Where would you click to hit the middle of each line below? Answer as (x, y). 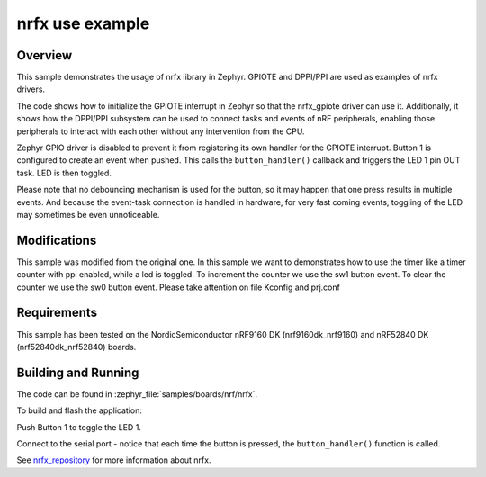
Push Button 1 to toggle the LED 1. (79, 427)
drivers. (31, 89)
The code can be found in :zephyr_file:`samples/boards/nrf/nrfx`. (137, 394)
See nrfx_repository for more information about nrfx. (114, 460)
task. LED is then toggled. (64, 173)
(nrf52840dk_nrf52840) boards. (76, 346)
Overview (45, 55)
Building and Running (78, 372)
